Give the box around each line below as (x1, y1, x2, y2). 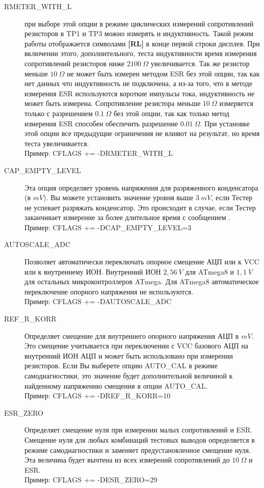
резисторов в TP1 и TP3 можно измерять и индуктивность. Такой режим (24, 28, 253, 39)
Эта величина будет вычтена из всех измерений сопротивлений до (24, 454, 230, 465)
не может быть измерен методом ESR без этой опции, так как (67, 68, 260, 78)
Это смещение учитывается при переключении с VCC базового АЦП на (24, 340, 249, 351)
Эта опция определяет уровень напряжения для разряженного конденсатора (24, 182, 258, 193)
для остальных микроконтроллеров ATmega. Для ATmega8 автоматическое (24, 276, 259, 287)
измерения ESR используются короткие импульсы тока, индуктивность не (24, 88, 255, 98)
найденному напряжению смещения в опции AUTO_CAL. (24, 380, 208, 391)
